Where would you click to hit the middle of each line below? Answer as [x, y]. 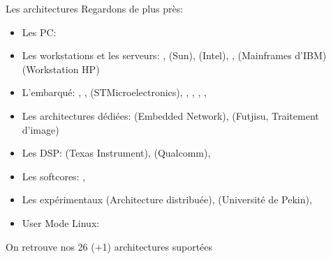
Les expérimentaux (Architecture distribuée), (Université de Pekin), [167, 199]
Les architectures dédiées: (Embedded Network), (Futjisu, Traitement [170, 115]
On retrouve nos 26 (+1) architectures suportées [109, 246]
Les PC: [39, 32]
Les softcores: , [54, 176]
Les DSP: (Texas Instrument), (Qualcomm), [116, 153]
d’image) [41, 129]
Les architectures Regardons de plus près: [95, 8]
